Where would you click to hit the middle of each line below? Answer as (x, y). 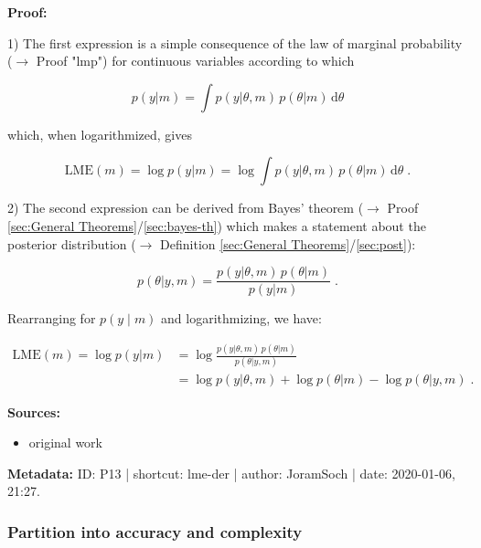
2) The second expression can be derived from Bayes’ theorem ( (186, 208)
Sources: (34, 411)
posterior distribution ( (72, 243)
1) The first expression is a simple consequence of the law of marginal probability (235, 42)
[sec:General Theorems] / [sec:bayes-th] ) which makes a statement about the (217, 225)
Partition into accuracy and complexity (155, 531)
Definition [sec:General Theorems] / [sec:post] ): (288, 243)
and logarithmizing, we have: (241, 318)
